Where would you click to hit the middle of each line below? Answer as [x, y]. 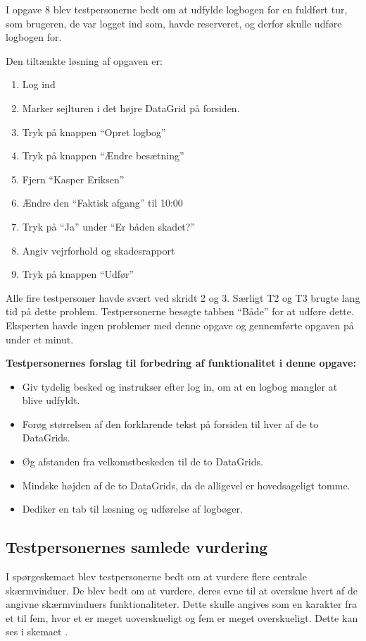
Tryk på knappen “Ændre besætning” [103, 155]
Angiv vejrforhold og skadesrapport [99, 250]
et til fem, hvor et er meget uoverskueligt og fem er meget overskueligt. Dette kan [182, 617]
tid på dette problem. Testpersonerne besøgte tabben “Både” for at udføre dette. [180, 311]
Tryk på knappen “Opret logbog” [94, 132]
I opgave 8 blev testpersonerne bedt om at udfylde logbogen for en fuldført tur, [177, 9]
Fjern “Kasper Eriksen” [73, 179]
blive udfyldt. [51, 400]
